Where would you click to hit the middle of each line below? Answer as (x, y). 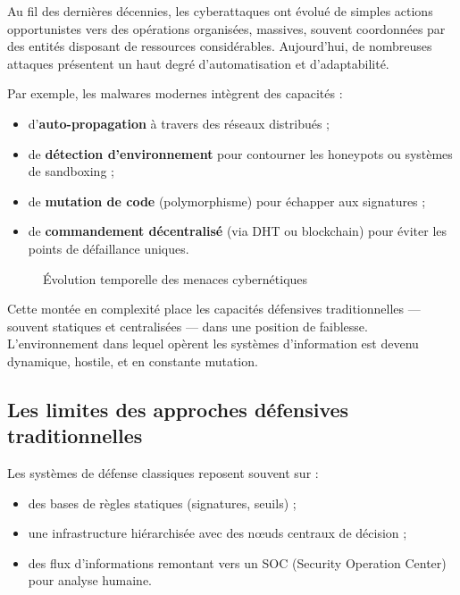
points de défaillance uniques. (109, 248)
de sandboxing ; (71, 171)
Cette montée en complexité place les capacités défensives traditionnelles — (214, 309)
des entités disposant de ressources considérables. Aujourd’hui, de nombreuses (220, 46)
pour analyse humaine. (90, 580)
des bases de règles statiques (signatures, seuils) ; (162, 503)
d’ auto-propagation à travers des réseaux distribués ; (179, 123)
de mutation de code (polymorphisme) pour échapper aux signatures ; (227, 201)
